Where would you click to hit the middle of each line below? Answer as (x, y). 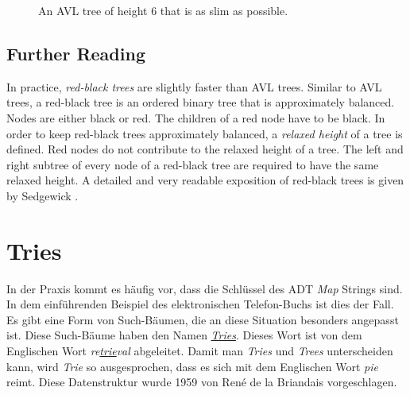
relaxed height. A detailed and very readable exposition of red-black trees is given (205, 180)
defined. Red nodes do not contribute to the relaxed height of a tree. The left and (205, 149)
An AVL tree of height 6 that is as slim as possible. (163, 10)
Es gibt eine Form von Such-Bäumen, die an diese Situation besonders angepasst (203, 319)
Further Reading (76, 53)
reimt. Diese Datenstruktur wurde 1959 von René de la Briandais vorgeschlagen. (202, 382)
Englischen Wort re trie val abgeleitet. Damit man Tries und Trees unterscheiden (200, 351)
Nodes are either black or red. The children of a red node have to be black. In (196, 117)
